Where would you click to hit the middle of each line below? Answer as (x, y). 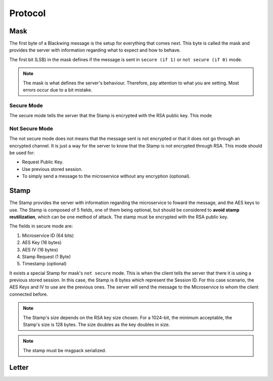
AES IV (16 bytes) (40, 250)
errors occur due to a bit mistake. (58, 90)
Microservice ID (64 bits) (48, 235)
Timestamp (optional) (44, 264)
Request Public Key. (43, 162)
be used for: (22, 153)
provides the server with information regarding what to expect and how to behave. (95, 50)
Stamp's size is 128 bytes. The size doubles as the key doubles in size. (97, 325)
